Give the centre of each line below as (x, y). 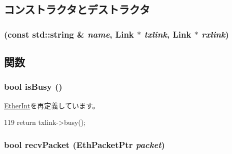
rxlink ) (215, 34)
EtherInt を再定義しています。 (52, 105)
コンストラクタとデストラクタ (77, 9)
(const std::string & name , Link (69, 34)
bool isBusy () (33, 87)
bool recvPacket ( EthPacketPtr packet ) (84, 144)
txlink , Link (168, 34)
